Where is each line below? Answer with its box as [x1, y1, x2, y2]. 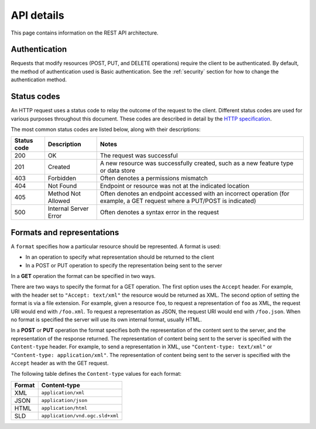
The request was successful [99, 152, 178, 160]
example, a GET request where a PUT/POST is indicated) [99, 197, 257, 205]
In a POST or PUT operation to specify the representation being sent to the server [25, 262, 222, 269]
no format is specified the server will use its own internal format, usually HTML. [11, 316, 202, 323]
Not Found [47, 182, 77, 190]
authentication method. [11, 76, 67, 83]
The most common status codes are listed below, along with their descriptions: [11, 126, 201, 133]
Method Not [47, 190, 81, 198]
